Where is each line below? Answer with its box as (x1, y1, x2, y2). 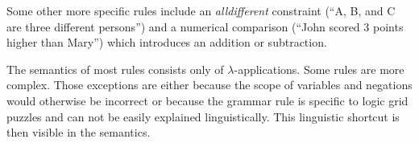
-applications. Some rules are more (234, 60, 404, 77)
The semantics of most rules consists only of (6, 60, 224, 77)
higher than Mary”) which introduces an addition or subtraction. (6, 34, 327, 51)
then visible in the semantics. (6, 124, 151, 141)
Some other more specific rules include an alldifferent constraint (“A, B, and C (6, 2, 396, 18)
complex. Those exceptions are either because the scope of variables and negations (6, 76, 413, 93)
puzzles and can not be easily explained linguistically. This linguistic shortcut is (6, 108, 400, 125)
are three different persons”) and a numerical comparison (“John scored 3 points (6, 18, 404, 35)
